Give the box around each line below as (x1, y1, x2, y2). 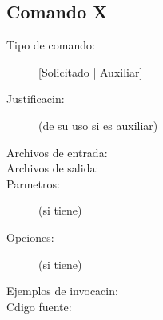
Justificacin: (6, 90, 65, 107)
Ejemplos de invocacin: (6, 282, 118, 299)
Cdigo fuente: (6, 298, 72, 314)
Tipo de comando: (6, 37, 95, 53)
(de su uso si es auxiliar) (38, 117, 158, 133)
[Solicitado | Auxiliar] (38, 63, 143, 80)
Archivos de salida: (6, 160, 99, 176)
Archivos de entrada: (6, 144, 108, 160)
